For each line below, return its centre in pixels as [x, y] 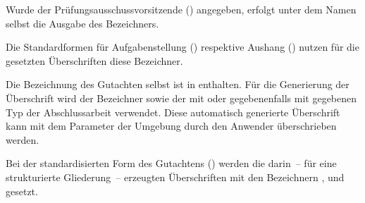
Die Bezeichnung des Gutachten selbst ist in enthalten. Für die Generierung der [178, 84]
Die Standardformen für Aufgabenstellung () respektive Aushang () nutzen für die [182, 47]
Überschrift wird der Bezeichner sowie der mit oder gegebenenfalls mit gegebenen [181, 98]
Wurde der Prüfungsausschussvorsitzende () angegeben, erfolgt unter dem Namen [181, 9]
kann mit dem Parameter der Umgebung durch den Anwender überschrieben [171, 126]
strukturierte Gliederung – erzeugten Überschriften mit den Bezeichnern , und [175, 177]
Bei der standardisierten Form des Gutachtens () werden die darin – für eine [171, 163]
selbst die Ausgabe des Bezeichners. [82, 23]
